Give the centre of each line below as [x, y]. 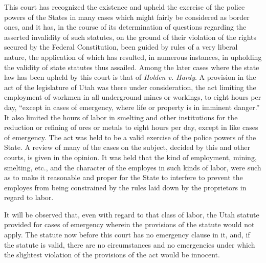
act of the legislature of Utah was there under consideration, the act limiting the [130, 87]
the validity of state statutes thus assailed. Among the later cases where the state [132, 67]
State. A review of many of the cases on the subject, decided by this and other [127, 147]
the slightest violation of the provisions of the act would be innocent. [112, 255]
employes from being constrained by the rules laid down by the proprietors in [125, 187]
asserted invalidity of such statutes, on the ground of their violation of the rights [130, 37]
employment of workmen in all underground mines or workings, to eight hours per [133, 97]
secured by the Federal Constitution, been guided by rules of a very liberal [121, 47]
